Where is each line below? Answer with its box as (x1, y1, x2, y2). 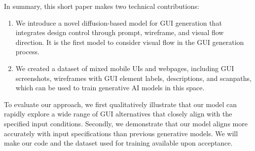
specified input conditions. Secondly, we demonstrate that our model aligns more (4, 118, 248, 128)
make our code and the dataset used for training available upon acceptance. (4, 138, 233, 148)
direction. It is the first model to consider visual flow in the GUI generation (15, 37, 244, 47)
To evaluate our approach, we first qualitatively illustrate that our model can (4, 99, 237, 109)
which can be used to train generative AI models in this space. (15, 82, 205, 93)
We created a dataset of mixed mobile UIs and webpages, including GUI (15, 63, 234, 73)
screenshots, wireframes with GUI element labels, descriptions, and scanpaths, (15, 73, 252, 83)
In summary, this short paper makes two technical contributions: (4, 1, 199, 11)
